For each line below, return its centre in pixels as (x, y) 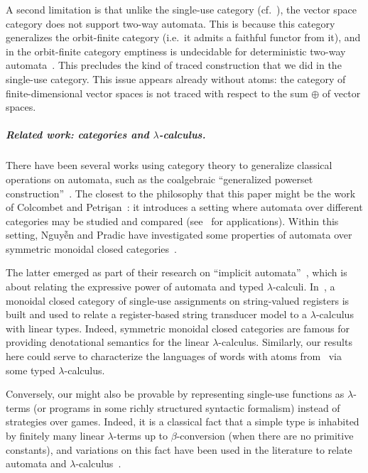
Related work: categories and (77, 135)
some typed (31, 370)
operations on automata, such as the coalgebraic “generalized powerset (159, 179)
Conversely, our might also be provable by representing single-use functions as (175, 394)
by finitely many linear (55, 435)
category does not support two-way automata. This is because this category (171, 23)
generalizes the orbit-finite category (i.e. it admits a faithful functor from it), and (183, 37)
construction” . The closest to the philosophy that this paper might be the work (181, 193)
